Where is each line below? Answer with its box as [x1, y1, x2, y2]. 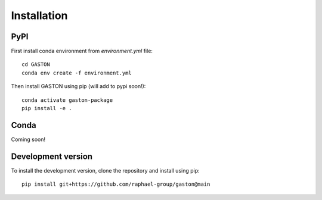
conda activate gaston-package [21, 96, 113, 104]
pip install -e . [21, 105, 72, 112]
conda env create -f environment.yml [21, 69, 132, 76]
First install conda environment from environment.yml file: [11, 48, 153, 55]
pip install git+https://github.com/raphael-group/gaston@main [21, 181, 210, 187]
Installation [11, 9, 68, 22]
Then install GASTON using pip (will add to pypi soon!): [11, 83, 146, 90]
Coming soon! [11, 136, 46, 143]
